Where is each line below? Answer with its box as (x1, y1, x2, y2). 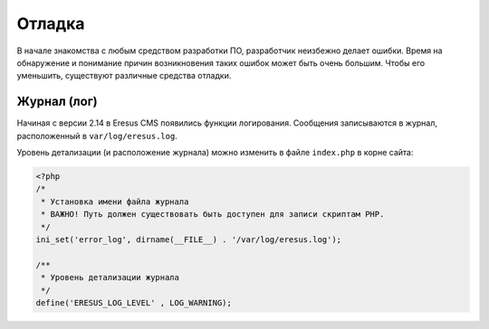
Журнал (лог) (16, 94, 99, 109)
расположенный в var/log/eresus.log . (16, 130, 178, 141)
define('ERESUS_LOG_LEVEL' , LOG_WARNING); (35, 297, 233, 307)
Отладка (16, 14, 85, 33)
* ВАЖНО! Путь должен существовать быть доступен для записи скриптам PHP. (41, 209, 385, 220)
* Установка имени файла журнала (41, 196, 189, 207)
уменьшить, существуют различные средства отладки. (16, 70, 232, 81)
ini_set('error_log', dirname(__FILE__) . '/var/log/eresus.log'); (35, 234, 342, 244)
